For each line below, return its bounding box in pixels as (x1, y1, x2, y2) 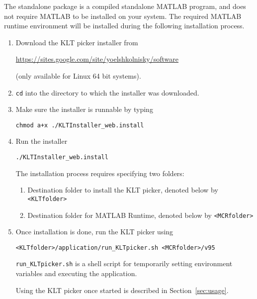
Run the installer (15, 136, 68, 146)
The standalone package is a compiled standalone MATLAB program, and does (4, 1, 246, 11)
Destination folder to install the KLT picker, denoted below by (27, 185, 218, 195)
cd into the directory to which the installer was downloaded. (15, 87, 199, 98)
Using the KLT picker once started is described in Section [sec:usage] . (15, 285, 229, 295)
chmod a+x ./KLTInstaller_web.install (15, 121, 144, 129)
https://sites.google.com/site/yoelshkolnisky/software (15, 54, 179, 64)
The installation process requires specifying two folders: (15, 168, 184, 178)
